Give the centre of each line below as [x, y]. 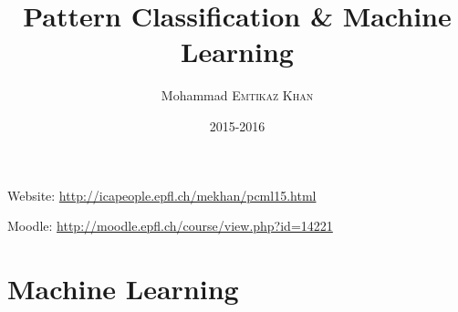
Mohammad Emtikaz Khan [237, 95]
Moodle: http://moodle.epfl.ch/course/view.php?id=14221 [170, 226]
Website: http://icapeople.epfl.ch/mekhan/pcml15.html [162, 195]
